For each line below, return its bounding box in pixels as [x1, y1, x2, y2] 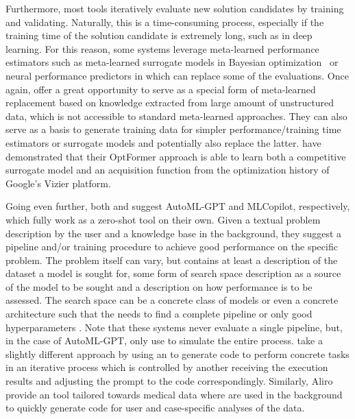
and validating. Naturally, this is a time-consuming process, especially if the [5, 14, 324, 29]
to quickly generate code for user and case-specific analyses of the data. [5, 400, 305, 415]
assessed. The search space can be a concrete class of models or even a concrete [5, 293, 339, 307]
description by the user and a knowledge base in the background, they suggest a [5, 226, 342, 240]
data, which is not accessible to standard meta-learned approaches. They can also [5, 108, 347, 123]
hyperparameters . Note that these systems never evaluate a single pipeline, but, [5, 320, 343, 334]
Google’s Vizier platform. [5, 176, 111, 190]
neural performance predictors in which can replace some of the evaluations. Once [5, 68, 349, 82]
